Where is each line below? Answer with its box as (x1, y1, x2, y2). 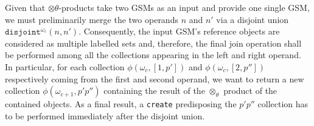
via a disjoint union (216, 13, 289, 25)
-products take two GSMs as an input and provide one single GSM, (58, 1, 310, 13)
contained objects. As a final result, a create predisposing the (5, 98, 237, 110)
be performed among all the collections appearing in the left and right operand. (5, 48, 301, 61)
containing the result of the (103, 84, 205, 97)
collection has (257, 98, 309, 110)
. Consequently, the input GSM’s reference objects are (78, 25, 280, 38)
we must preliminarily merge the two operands (5, 13, 178, 25)
